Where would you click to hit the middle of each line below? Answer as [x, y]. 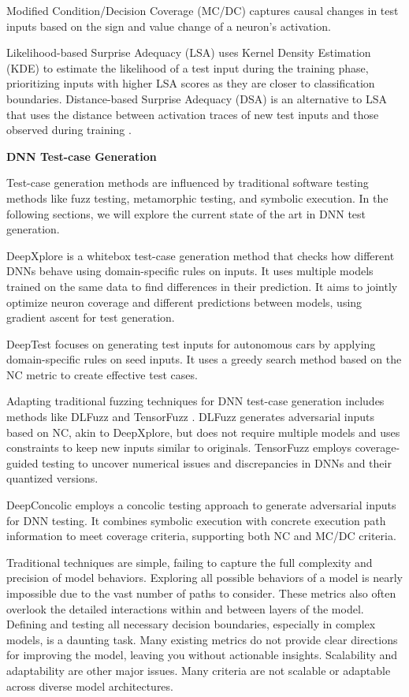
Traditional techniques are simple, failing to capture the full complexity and [190, 562]
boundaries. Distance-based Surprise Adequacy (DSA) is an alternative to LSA [197, 98]
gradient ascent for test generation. [91, 317]
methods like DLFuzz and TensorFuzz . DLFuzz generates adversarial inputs [191, 417]
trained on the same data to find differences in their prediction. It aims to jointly [202, 286]
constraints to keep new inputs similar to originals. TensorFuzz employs [179, 447]
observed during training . [69, 130]
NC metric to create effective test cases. [102, 374]
